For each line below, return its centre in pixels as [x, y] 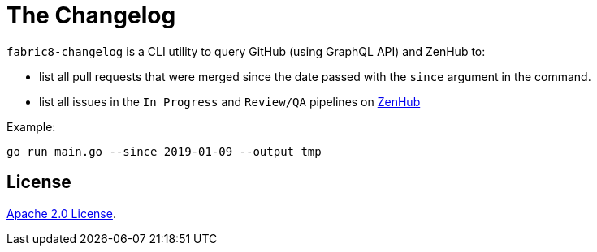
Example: [31, 126]
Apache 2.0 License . [61, 213]
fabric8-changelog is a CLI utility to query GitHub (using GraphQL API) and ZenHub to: [246, 51]
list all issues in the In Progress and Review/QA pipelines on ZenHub [230, 101]
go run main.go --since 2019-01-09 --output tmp [164, 151]
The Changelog [91, 15]
